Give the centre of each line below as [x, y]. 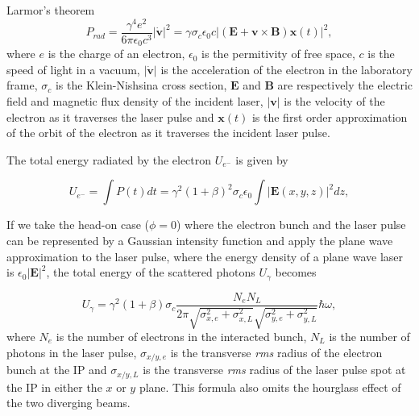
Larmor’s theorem [51, 10]
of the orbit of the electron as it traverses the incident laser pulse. [168, 133]
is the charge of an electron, [116, 54]
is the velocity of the [334, 100]
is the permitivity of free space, [278, 54]
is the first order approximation [330, 116]
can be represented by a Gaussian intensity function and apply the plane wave [200, 240]
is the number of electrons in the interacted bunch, [181, 337]
